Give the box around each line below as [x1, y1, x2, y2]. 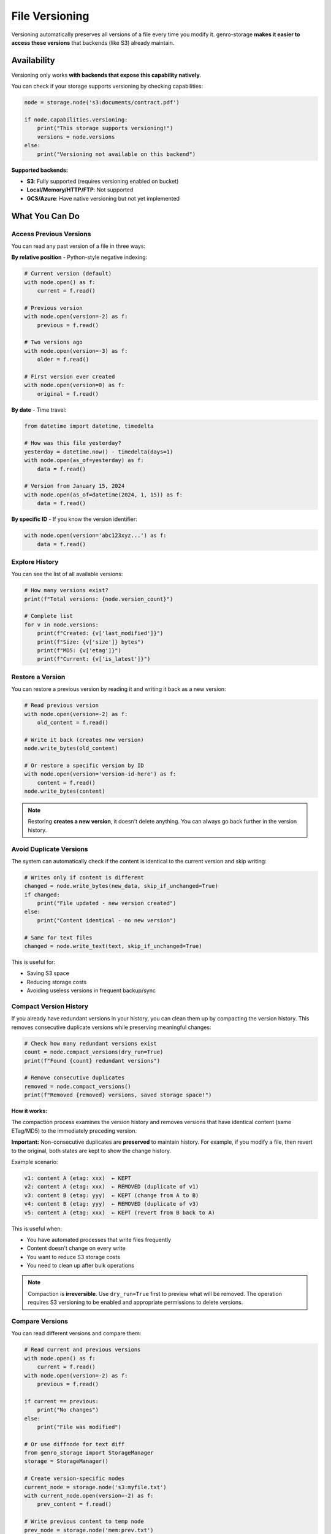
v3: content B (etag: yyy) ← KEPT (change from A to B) [24, 1192, 199, 1199]
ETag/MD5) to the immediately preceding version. [11, 1127, 137, 1135]
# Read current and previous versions [24, 1346, 141, 1353]
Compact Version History [11, 1002, 89, 1011]
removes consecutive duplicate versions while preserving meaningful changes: [11, 1023, 211, 1031]
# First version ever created [24, 373, 115, 380]
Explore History [11, 557, 59, 566]
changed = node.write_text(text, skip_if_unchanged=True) [24, 942, 202, 950]
